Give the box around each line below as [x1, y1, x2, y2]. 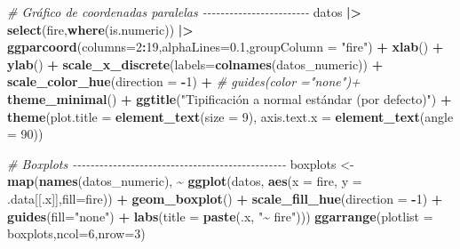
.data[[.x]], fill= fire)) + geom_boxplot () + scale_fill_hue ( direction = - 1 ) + [7, 189, 443, 207]
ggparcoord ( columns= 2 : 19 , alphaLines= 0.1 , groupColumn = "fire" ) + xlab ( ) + [7, 37, 444, 56]
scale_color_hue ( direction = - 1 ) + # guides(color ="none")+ [7, 72, 361, 91]
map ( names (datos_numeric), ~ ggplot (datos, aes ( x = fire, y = [7, 172, 362, 190]
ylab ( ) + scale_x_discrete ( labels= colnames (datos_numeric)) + [7, 54, 384, 73]
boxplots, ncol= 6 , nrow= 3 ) [7, 224, 146, 243]
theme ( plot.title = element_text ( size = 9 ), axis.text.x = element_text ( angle [7, 107, 454, 125]
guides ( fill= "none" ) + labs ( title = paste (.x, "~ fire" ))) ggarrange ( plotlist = [7, 206, 433, 225]
